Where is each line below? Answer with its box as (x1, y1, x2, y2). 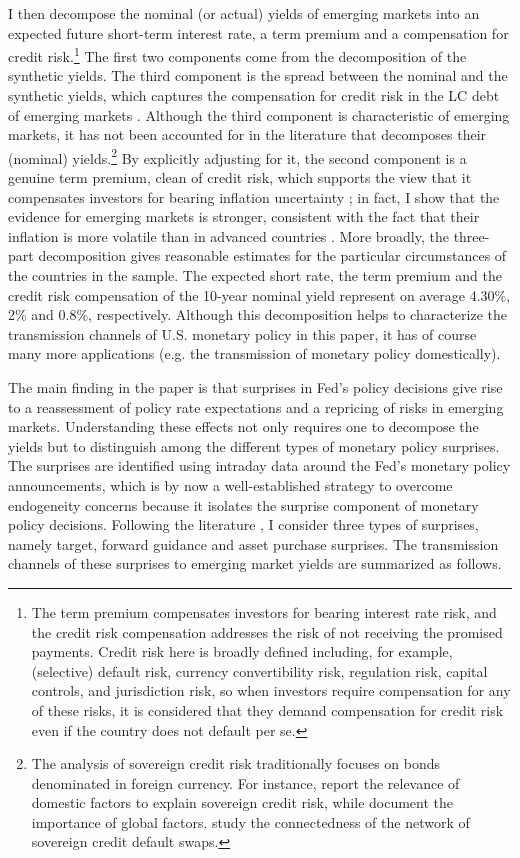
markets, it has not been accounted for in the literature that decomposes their (8, 124, 487, 145)
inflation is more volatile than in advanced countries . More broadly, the (8, 225, 449, 246)
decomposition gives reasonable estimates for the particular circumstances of (38, 245, 507, 266)
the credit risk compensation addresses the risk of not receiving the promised (31, 621, 503, 642)
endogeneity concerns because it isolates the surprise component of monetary (8, 494, 479, 515)
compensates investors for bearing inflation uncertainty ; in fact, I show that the (8, 186, 500, 207)
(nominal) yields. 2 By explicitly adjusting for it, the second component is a (8, 144, 467, 168)
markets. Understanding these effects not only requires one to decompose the (8, 416, 479, 437)
